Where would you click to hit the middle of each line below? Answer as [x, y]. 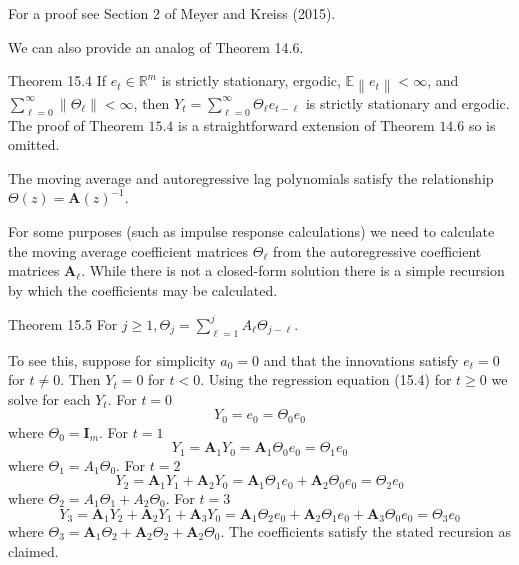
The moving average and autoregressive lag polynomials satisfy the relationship [251, 177]
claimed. [33, 550]
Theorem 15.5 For [63, 323]
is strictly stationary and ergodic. [407, 102]
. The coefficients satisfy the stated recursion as [366, 530]
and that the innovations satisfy [361, 359]
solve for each [49, 398]
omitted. [34, 144]
